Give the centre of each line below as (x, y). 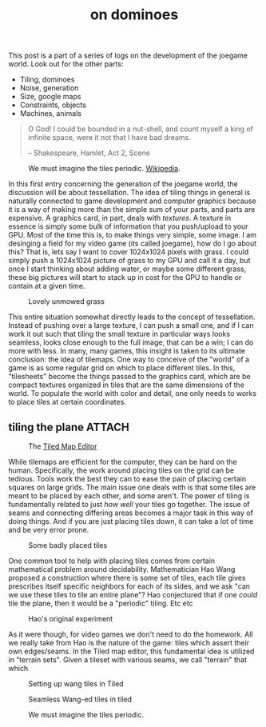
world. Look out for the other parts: (66, 64)
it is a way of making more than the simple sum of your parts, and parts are (132, 210)
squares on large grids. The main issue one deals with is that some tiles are (132, 487)
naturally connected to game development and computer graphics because (133, 201)
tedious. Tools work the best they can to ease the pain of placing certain (127, 479)
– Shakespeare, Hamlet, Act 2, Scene (89, 153)
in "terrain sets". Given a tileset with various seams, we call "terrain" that (128, 660)
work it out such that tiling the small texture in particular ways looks (119, 334)
